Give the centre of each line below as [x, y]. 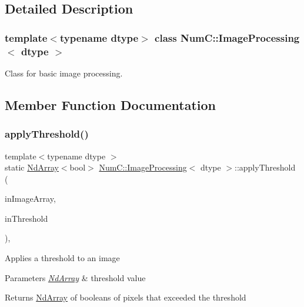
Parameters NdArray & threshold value [75, 277]
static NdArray [32, 167]
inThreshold [26, 218]
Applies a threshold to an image [62, 258]
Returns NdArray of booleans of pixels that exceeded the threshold [126, 297]
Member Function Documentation [111, 104]
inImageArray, [30, 198]
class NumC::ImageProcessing [227, 37]
